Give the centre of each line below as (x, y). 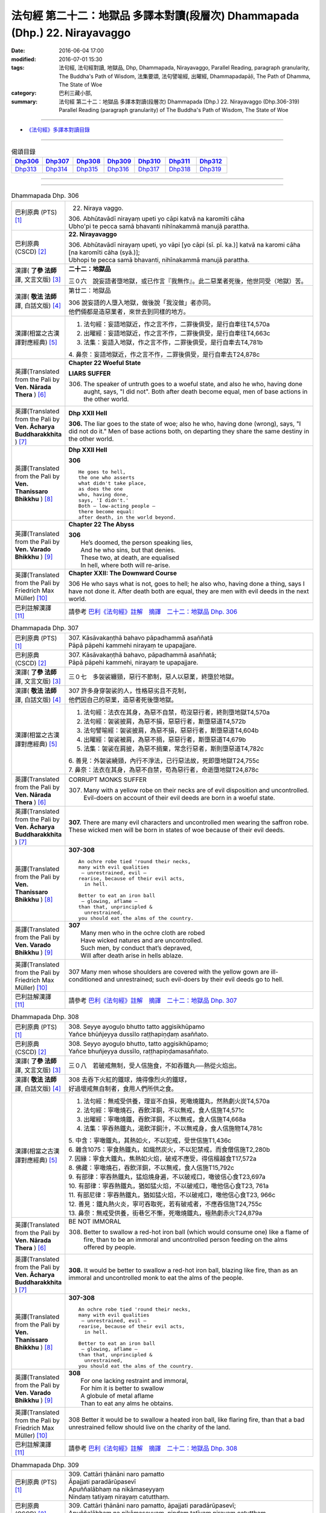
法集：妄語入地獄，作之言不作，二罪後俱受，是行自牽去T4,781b (173, 342)
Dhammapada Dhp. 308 (45, 1017)
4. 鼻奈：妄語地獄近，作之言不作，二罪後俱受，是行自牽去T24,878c (164, 354)
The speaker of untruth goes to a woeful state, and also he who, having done (193, 384)
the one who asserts (107, 477)
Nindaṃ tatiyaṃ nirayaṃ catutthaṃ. (119, 1497)
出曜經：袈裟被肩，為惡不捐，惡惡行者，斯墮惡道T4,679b (165, 740)
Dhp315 (87, 169)
